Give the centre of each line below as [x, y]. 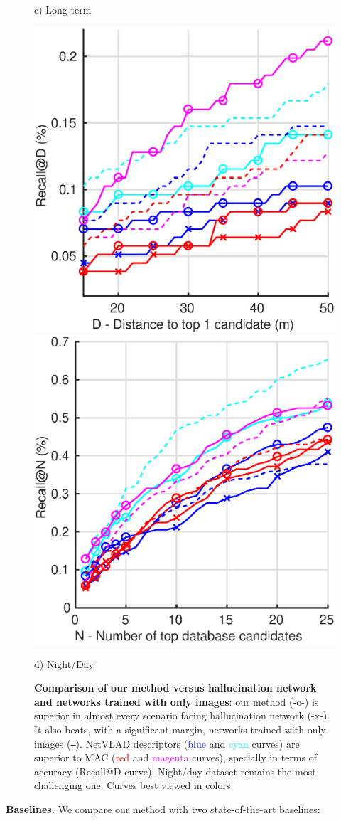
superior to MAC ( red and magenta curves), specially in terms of [175, 757]
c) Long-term [63, 9]
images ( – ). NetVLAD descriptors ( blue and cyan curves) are [167, 743]
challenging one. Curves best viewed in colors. [134, 785]
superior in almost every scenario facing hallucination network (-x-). [182, 715]
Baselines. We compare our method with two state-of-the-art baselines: [163, 809]
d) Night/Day [64, 663]
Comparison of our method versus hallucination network [175, 688]
